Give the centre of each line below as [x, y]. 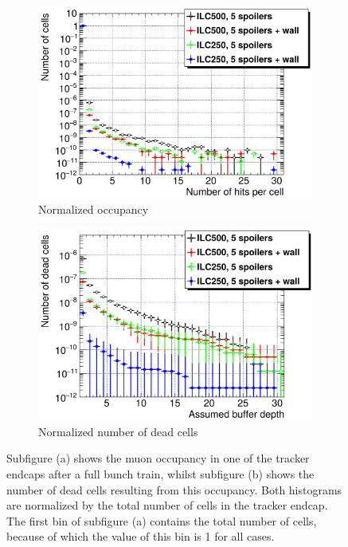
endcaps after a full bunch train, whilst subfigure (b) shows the [160, 474]
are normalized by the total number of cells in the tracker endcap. [167, 505]
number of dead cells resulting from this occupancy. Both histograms [174, 489]
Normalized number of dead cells [118, 431]
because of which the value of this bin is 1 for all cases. [141, 536]
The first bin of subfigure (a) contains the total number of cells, [162, 520]
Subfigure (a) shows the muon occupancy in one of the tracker [158, 458]
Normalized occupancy [94, 209]
